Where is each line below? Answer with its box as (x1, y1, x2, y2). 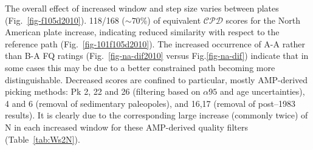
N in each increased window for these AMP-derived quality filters (5, 120, 248, 133)
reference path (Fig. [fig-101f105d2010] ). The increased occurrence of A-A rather (5, 37, 306, 50)
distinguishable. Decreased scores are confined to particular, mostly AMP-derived (5, 73, 308, 86)
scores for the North (225, 13, 300, 26)
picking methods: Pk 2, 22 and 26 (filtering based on (5, 85, 201, 98)
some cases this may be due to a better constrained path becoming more (5, 61, 275, 73)
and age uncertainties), (219, 85, 305, 98)
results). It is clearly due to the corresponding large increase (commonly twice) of (5, 109, 308, 121)
